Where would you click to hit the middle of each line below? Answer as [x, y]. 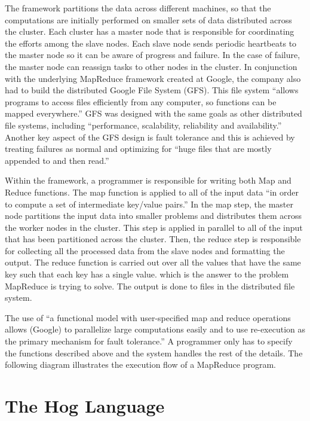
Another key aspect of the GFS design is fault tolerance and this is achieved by [150, 137]
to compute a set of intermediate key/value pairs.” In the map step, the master [149, 204]
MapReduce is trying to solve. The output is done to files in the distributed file [150, 286]
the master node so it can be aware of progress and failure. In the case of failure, [153, 55]
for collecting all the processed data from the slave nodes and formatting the [145, 250]
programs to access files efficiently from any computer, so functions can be [141, 101]
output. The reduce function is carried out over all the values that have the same [153, 262]
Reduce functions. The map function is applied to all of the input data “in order [152, 192]
